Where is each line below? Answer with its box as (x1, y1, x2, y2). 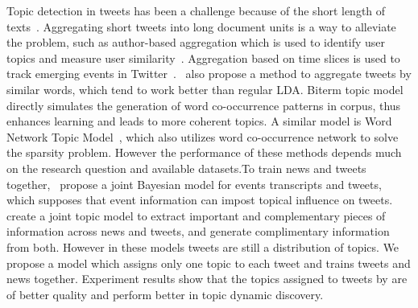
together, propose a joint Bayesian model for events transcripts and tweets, (6, 175, 382, 192)
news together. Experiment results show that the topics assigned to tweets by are (6, 270, 408, 287)
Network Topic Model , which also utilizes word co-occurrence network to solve (6, 128, 399, 145)
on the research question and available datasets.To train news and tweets (6, 159, 366, 176)
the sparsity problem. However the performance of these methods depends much (6, 144, 402, 161)
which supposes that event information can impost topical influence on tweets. (6, 191, 393, 208)
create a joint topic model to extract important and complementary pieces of (6, 207, 386, 224)
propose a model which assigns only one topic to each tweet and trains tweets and (6, 254, 411, 271)
